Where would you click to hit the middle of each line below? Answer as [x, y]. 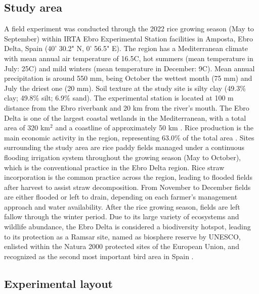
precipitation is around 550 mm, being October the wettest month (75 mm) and [128, 78]
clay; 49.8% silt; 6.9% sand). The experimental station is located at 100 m [119, 98]
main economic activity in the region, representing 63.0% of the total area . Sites [129, 137]
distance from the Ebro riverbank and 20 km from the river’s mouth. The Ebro [127, 107]
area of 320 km [27, 128]
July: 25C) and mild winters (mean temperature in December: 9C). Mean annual [129, 68]
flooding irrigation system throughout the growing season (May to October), [122, 157]
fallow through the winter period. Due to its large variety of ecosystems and [122, 216]
